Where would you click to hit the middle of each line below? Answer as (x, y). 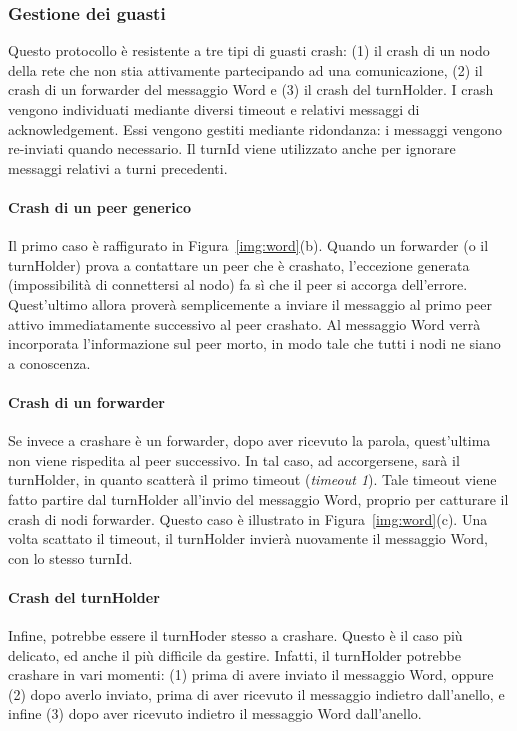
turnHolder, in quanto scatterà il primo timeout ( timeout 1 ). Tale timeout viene (252, 479)
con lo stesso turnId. (70, 557)
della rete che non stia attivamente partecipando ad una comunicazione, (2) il (245, 69)
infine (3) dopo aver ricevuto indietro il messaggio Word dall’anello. (215, 713)
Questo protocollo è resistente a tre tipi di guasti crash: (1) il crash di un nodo (249, 50)
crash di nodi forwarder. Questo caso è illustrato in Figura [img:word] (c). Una (248, 518)
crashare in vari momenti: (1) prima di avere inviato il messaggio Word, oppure (251, 674)
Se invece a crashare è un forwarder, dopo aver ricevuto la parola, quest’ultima (249, 440)
